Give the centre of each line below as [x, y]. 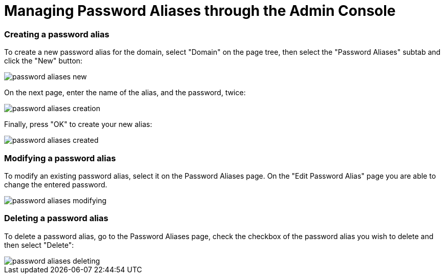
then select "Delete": [39, 245]
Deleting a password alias [56, 218]
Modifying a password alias [60, 158]
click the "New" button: [43, 61]
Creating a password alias [57, 34]
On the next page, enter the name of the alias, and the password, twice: [125, 93]
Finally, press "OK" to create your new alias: [78, 124]
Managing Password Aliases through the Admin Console [200, 11]
